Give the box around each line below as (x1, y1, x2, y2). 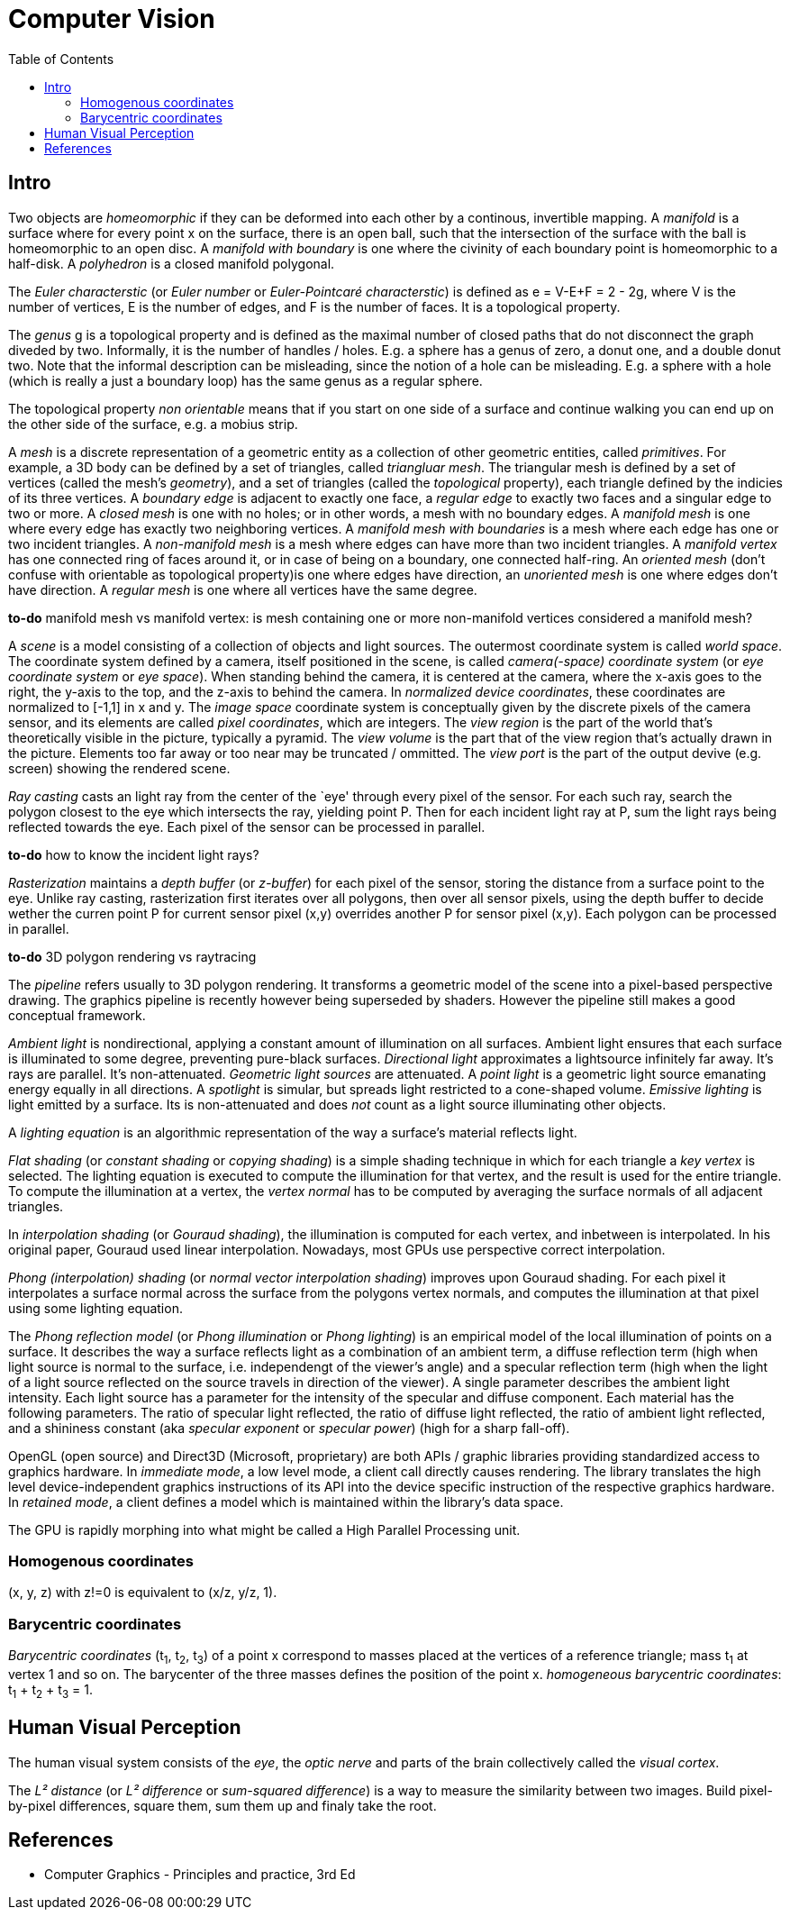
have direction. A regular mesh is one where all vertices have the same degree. (8, 581, 477, 598)
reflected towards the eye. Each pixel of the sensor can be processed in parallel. (8, 818, 486, 835)
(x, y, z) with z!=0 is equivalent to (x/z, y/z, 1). (8, 1584, 277, 1601)
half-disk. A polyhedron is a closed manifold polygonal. (8, 255, 335, 271)
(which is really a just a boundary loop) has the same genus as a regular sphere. (8, 372, 483, 388)
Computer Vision (8, 4, 215, 34)
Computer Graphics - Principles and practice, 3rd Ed (44, 1867, 356, 1883)
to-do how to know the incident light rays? (8, 846, 259, 863)
